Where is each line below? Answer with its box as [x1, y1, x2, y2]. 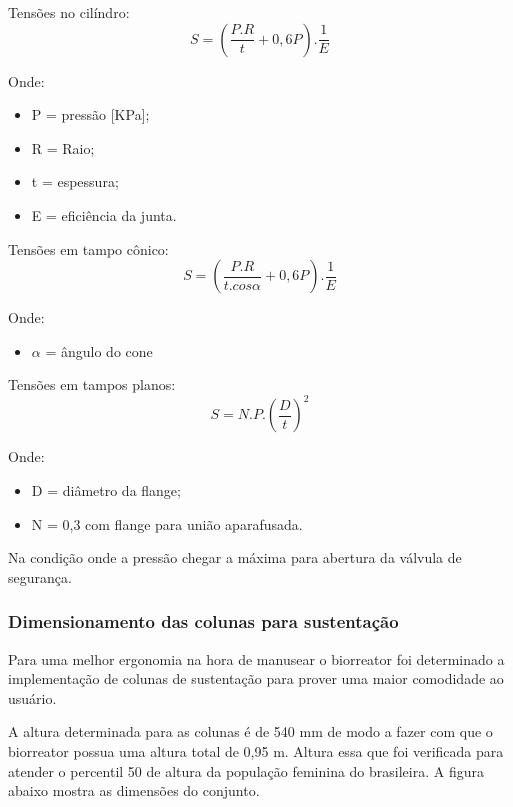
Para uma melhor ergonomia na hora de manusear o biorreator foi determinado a [8, 648, 505, 669]
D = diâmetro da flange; [31, 480, 181, 501]
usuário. [8, 687, 57, 708]
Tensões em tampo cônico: [8, 238, 169, 259]
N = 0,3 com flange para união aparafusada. [31, 513, 303, 534]
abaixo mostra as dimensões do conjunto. [8, 780, 260, 801]
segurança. [8, 566, 72, 587]
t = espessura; [31, 171, 119, 192]
